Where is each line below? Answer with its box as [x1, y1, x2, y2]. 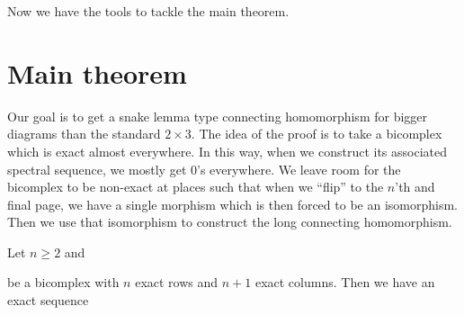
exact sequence [7, 291, 89, 310]
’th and [395, 177, 435, 196]
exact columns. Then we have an [254, 273, 435, 292]
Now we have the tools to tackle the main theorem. [7, 2, 290, 20]
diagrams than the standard [7, 124, 161, 143]
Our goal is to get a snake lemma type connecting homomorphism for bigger [7, 106, 428, 125]
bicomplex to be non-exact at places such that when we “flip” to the [7, 177, 384, 196]
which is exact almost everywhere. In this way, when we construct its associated [7, 141, 448, 160]
